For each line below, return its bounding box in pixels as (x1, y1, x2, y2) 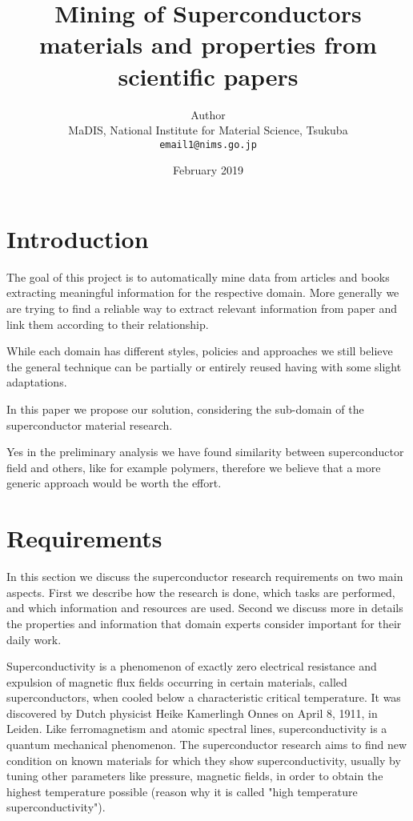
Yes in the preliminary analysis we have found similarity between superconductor (6, 443, 404, 460)
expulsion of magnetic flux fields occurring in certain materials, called (6, 673, 347, 690)
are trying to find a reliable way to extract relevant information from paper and (6, 300, 398, 317)
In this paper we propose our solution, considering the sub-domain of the (6, 401, 364, 418)
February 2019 (173, 162, 243, 178)
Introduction (6, 222, 149, 254)
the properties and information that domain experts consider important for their (6, 615, 402, 631)
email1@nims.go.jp (159, 138, 257, 150)
